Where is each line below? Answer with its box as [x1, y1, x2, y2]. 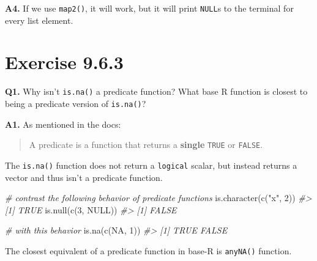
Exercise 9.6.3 [5, 50, 124, 75]
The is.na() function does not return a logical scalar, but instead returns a [5, 158, 297, 171]
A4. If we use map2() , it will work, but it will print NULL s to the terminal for [5, 2, 294, 14]
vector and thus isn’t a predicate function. [5, 171, 163, 183]
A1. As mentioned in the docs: [5, 117, 121, 130]
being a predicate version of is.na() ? [5, 97, 146, 110]
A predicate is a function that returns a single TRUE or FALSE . [29, 138, 263, 151]
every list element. [5, 13, 73, 26]
